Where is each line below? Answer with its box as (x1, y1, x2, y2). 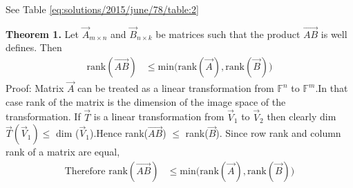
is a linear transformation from (93, 109, 225, 124)
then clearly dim (267, 109, 336, 124)
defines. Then (6, 40, 62, 55)
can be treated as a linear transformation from (77, 81, 274, 95)
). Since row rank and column (216, 126, 341, 140)
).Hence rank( (89, 126, 148, 140)
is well (321, 26, 347, 41)
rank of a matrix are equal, (6, 144, 120, 159)
